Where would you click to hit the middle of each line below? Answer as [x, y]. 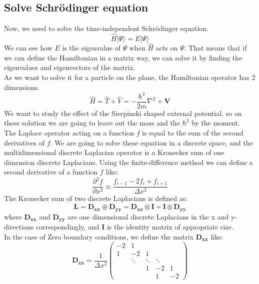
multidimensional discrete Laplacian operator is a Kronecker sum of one [114, 152]
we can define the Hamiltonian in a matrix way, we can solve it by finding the [123, 57]
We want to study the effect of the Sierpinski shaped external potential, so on [123, 113]
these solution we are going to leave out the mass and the [92, 123]
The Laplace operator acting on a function [69, 132]
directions [19, 226]
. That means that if [215, 48]
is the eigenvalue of [91, 48]
